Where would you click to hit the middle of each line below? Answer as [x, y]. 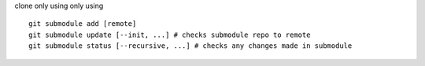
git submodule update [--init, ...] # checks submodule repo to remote [170, 35]
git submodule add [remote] [83, 24]
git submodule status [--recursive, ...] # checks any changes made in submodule [190, 46]
